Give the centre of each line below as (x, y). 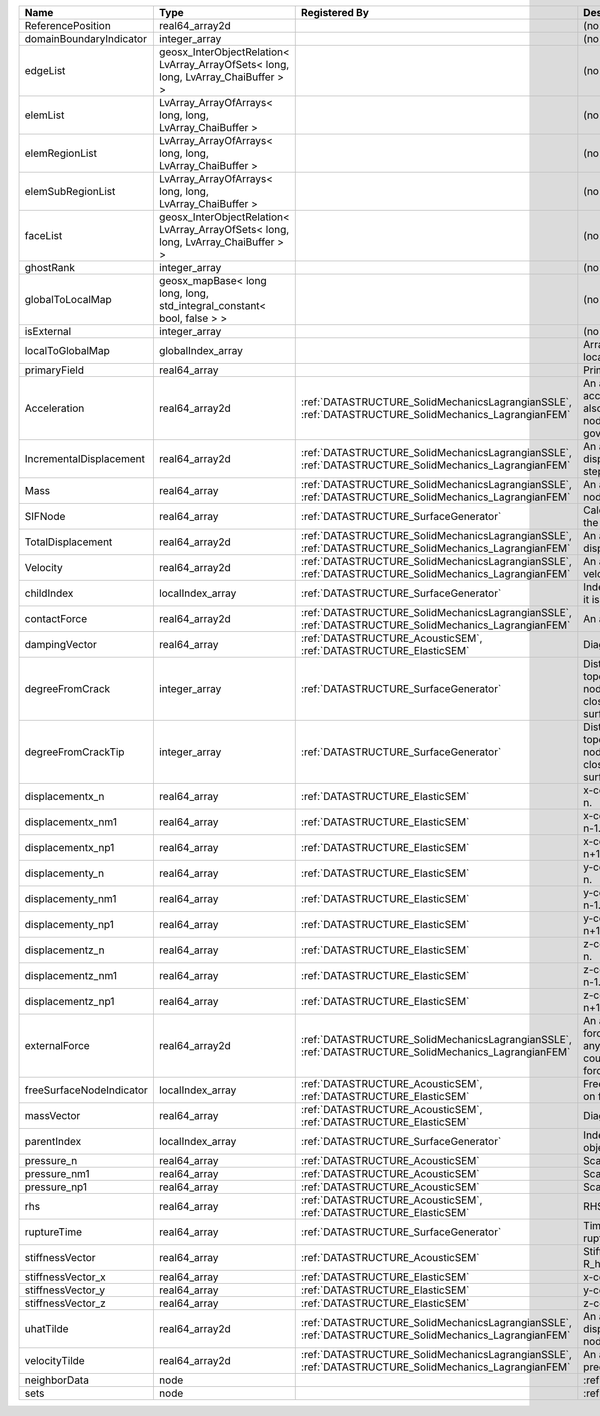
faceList (43, 235)
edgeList (45, 70)
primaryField (54, 370)
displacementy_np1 (69, 924)
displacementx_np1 (69, 847)
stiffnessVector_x (65, 1277)
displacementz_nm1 (71, 975)
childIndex (49, 593)
